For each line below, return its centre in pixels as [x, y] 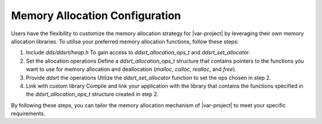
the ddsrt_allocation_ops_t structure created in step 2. [92, 94]
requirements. [28, 114]
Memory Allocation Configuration [96, 15]
